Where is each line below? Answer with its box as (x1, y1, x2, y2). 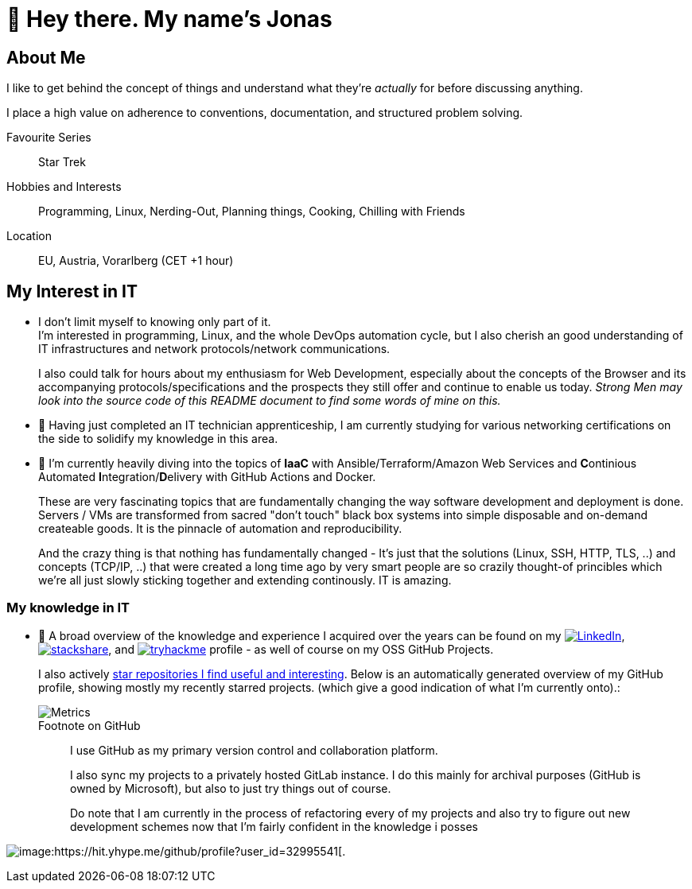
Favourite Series (6, 130, 91, 145)
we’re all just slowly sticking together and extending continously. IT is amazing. (38, 573, 452, 588)
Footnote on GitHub (38, 718, 141, 732)
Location (6, 229, 52, 243)
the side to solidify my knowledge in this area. (38, 432, 278, 446)
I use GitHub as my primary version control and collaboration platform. (70, 743, 438, 757)
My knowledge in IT (6, 600, 130, 616)
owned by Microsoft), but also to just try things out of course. (70, 781, 391, 795)
